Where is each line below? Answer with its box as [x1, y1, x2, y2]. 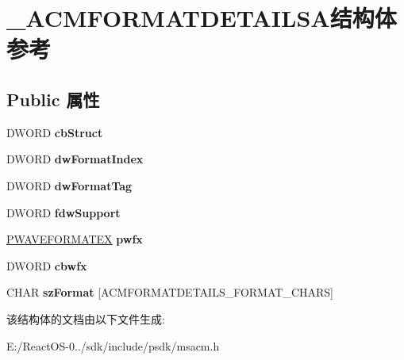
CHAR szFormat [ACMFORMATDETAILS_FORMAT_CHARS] [6, 284, 333, 301]
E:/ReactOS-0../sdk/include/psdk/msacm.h [6, 337, 220, 354]
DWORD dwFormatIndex [6, 151, 144, 167]
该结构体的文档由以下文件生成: [6, 310, 165, 327]
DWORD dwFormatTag [6, 177, 133, 193]
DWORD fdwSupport [6, 204, 121, 220]
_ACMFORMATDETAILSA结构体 [6, 2, 397, 34]
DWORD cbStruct [6, 124, 103, 140]
